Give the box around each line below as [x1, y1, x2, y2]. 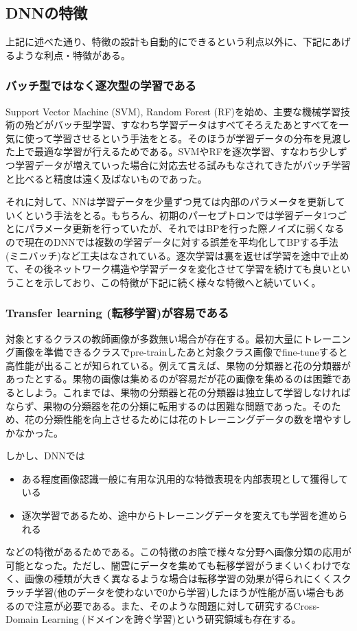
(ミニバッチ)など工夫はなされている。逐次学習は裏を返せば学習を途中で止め [5, 248, 349, 262]
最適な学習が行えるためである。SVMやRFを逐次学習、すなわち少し [34, 144, 338, 159]
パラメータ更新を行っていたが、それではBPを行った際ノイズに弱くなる [24, 221, 345, 236]
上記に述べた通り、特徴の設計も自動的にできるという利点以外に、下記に [5, 34, 332, 49]
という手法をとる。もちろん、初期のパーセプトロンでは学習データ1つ [24, 207, 337, 222]
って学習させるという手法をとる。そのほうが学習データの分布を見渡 [34, 130, 342, 145]
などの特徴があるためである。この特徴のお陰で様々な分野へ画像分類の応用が [5, 544, 352, 559]
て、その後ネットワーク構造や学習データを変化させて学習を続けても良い [5, 262, 332, 276]
